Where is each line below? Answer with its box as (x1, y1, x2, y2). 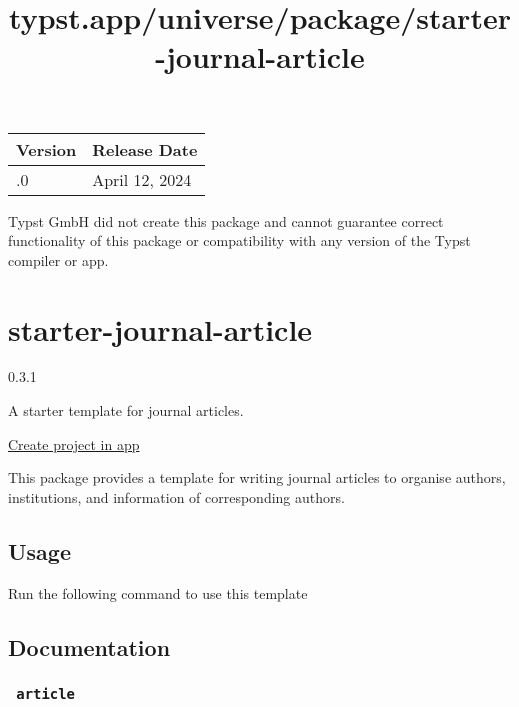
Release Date (92, 137, 198, 161)
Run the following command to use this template (8, 582, 308, 603)
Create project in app (8, 433, 140, 454)
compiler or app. (8, 249, 109, 270)
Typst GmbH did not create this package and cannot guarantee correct (8, 210, 444, 231)
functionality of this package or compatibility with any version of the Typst (8, 230, 471, 251)
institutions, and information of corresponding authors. (8, 486, 345, 507)
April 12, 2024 (92, 167, 192, 191)
